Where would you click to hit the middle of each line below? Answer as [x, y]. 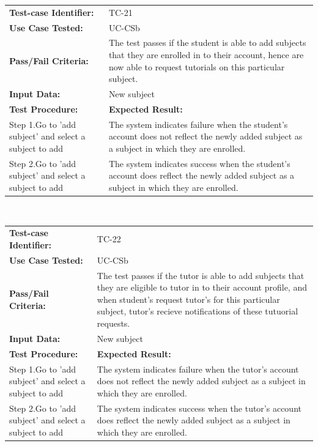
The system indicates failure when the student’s [198, 124]
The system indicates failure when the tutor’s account [198, 369]
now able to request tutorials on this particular [197, 66]
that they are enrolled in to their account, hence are [206, 55]
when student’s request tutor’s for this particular [188, 299]
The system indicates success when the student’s [199, 163]
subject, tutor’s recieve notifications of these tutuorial [198, 311]
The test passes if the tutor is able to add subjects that [201, 275]
